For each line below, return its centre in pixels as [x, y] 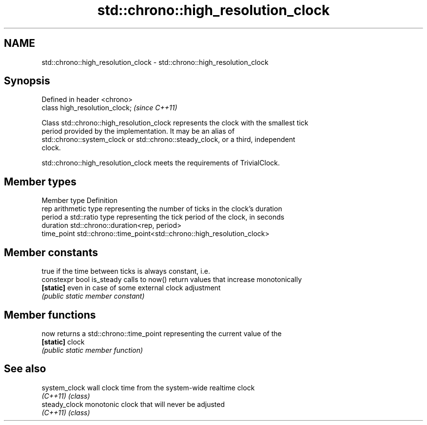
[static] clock [63, 342]
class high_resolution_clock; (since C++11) [109, 108]
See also [25, 369]
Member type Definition [79, 201]
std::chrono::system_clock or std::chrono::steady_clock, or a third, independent [168, 140]
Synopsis [27, 81]
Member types [40, 182]
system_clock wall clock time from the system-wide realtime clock [148, 387]
